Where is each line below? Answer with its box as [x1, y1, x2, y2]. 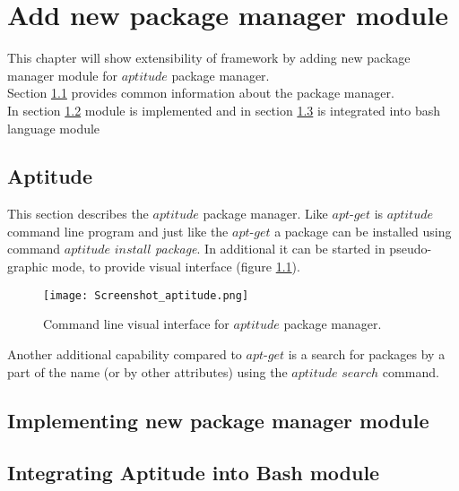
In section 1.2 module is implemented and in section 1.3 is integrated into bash [7, 100, 441, 119]
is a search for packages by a [288, 344, 446, 363]
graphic [7, 257, 48, 276]
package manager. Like [203, 204, 328, 223]
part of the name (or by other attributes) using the [7, 362, 288, 381]
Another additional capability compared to [7, 344, 242, 363]
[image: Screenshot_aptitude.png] [43, 289, 249, 302]
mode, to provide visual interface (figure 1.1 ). [51, 257, 300, 276]
